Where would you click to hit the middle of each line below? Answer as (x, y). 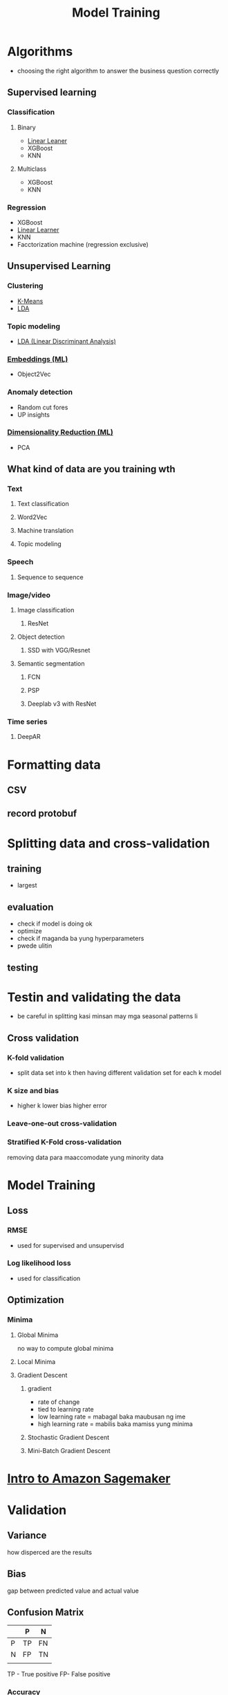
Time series (27, 722)
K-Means (30, 301)
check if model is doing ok (55, 924)
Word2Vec (32, 517)
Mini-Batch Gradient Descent (69, 1450)
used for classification (49, 1278)
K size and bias (33, 1091)
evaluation (30, 907)
